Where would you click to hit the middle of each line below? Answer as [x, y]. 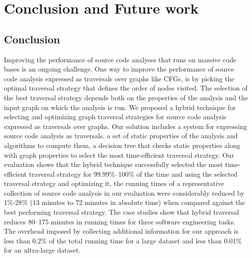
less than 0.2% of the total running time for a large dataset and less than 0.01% [123, 240]
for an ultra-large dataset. [42, 250]
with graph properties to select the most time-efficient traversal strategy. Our [119, 155]
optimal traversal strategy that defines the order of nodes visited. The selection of [126, 88]
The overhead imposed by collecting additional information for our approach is [121, 231]
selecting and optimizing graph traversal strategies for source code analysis [115, 117]
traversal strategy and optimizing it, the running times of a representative [114, 183]
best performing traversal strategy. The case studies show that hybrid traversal [122, 212]
